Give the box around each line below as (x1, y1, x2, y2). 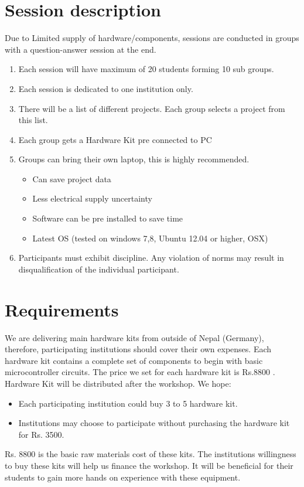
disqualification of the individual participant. (18, 263, 179, 275)
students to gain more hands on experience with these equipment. (5, 471, 241, 483)
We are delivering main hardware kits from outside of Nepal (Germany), (5, 331, 264, 343)
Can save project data (32, 172, 111, 185)
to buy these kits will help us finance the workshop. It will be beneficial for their (5, 459, 293, 471)
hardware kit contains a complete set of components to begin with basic (5, 354, 263, 366)
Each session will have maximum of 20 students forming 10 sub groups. (18, 63, 274, 75)
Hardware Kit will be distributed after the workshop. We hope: (5, 377, 231, 389)
